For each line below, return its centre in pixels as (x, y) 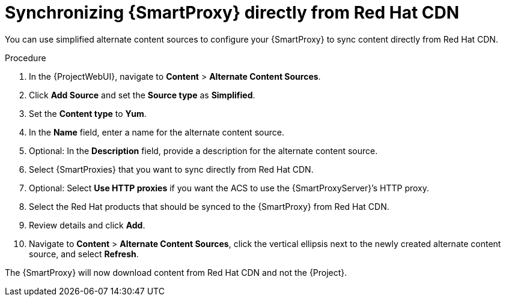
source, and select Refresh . (84, 254)
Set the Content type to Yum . (88, 113)
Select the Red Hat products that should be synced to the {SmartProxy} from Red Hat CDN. (209, 206)
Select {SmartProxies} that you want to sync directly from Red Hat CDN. (171, 169)
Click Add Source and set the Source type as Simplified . (142, 95)
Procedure (26, 58)
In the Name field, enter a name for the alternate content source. (157, 132)
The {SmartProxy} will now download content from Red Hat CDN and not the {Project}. (176, 272)
